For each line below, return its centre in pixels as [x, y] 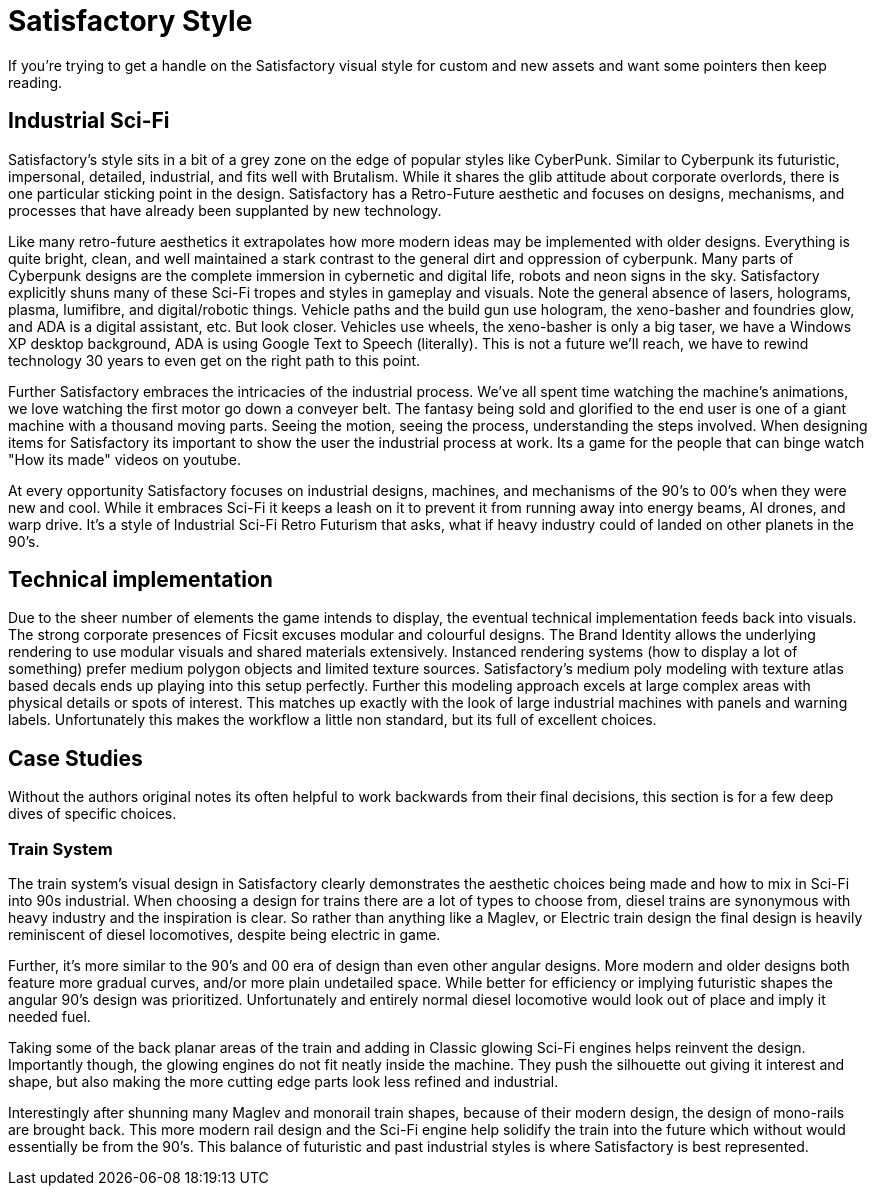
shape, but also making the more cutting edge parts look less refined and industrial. [283, 1082]
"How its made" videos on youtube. [124, 459]
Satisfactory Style [130, 21]
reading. [35, 82]
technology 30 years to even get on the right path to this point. [214, 360]
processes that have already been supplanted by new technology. [225, 210]
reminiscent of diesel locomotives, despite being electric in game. [224, 935]
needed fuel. [49, 1017]
